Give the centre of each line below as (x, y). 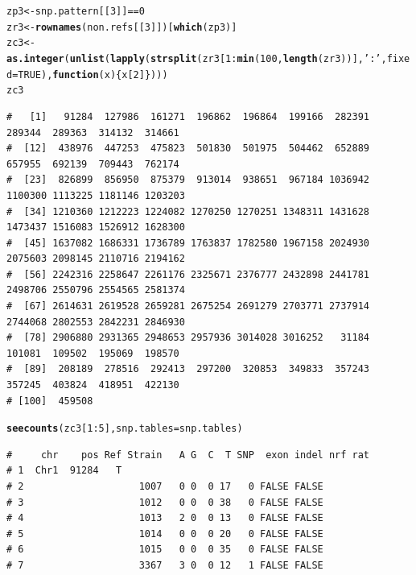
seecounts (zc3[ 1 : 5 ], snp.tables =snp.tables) (125, 429)
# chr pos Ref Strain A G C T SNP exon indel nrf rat (188, 455)
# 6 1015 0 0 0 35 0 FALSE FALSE (165, 550)
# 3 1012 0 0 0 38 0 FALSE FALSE (165, 502)
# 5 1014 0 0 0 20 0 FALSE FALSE (165, 534)
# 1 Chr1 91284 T (64, 471)
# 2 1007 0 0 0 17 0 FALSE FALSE (165, 487)
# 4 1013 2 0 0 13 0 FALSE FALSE (165, 518)
